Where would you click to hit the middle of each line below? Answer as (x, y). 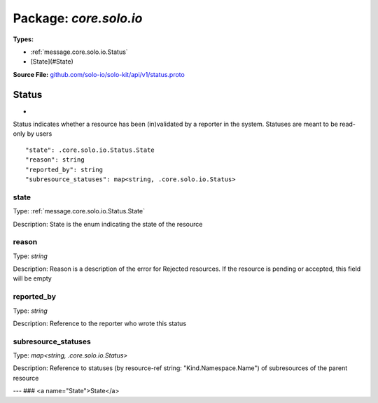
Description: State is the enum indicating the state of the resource (108, 224)
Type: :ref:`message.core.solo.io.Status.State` (79, 211)
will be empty (32, 278)
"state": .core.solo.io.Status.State (90, 150)
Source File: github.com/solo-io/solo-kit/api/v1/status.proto (99, 74)
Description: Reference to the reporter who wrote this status (100, 323)
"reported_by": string (64, 169)
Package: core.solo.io (78, 18)
